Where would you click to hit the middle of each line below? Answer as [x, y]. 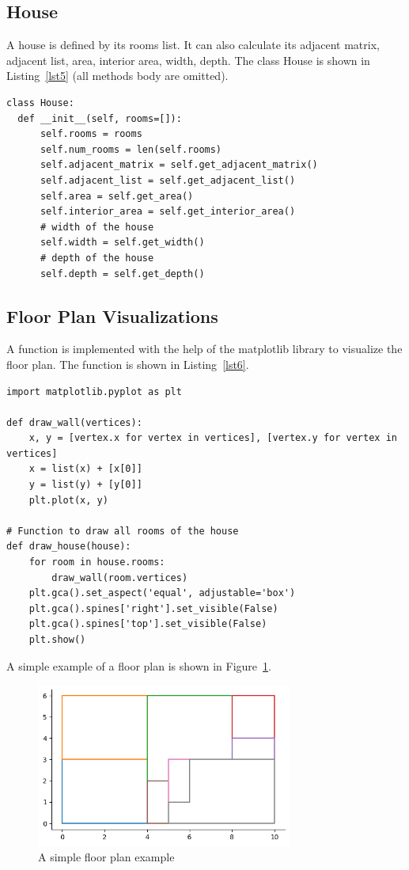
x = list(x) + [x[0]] [85, 469]
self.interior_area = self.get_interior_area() [168, 212]
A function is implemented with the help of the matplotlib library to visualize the [204, 349]
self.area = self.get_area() [117, 196]
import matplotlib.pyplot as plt [94, 391]
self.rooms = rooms [91, 134]
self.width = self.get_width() [122, 243]
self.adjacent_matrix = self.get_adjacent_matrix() [179, 165]
